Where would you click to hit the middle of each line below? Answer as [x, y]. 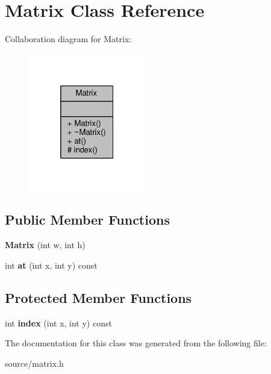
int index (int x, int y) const [58, 323]
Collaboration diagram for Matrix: [68, 39]
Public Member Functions [87, 220]
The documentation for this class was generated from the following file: [136, 343]
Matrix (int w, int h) [45, 245]
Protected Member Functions [98, 297]
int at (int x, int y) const [51, 265]
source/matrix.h [34, 363]
